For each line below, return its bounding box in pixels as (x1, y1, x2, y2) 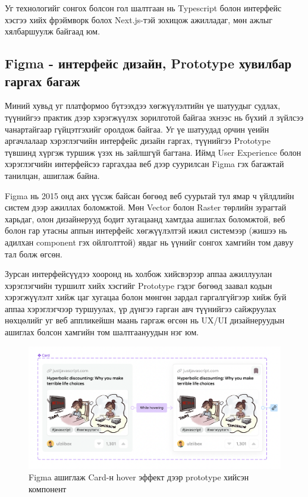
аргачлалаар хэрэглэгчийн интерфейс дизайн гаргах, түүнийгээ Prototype (5, 134, 271, 147)
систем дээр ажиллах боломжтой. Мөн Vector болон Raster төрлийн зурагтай (5, 201, 287, 213)
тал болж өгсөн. (5, 247, 62, 260)
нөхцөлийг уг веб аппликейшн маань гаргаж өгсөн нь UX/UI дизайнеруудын (5, 314, 285, 326)
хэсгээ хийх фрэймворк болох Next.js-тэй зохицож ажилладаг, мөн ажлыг (5, 13, 272, 26)
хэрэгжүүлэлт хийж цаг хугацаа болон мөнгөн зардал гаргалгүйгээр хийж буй (5, 291, 287, 303)
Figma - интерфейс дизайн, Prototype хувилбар (5, 54, 292, 73)
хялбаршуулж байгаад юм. (5, 25, 100, 37)
